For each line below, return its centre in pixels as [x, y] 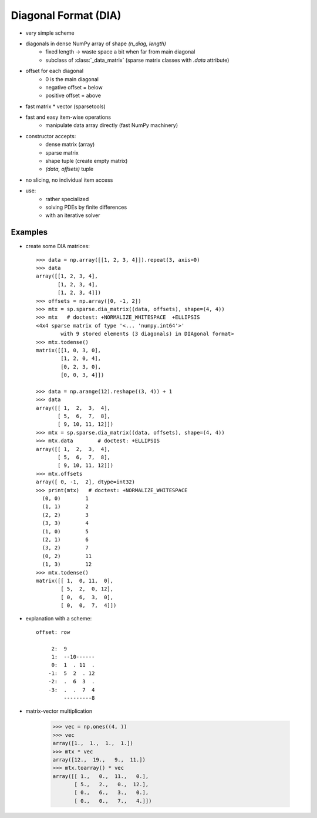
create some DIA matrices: [58, 246]
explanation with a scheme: [59, 619]
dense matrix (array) [70, 145]
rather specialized [67, 199]
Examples [29, 232]
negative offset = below [74, 87]
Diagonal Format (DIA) [66, 15]
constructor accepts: [51, 136]
